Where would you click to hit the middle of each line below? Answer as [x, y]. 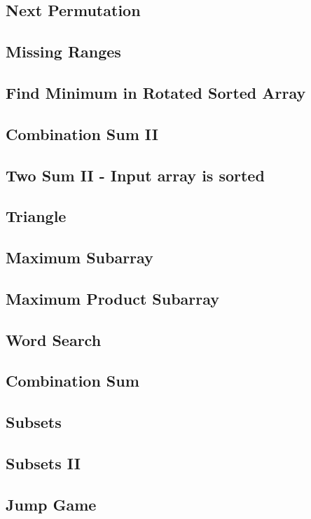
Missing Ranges [63, 51]
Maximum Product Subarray [113, 298]
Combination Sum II [82, 133]
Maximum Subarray [80, 257]
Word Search [54, 339]
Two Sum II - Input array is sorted [135, 175]
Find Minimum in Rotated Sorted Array [156, 92]
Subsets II [43, 463]
